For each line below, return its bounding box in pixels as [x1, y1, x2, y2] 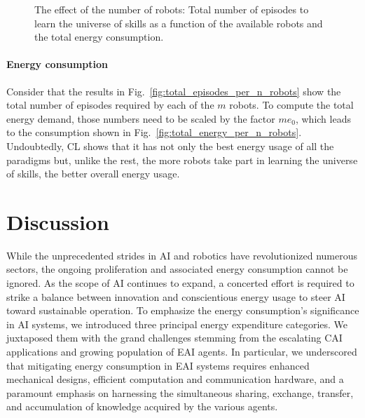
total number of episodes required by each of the [6, 97, 214, 112]
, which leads [295, 111, 351, 126]
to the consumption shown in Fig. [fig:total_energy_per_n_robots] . [6, 125, 302, 140]
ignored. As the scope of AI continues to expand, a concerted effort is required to [6, 276, 354, 290]
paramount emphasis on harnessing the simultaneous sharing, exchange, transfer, [6, 385, 354, 400]
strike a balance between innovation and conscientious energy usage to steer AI [6, 289, 345, 304]
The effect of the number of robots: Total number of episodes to [34, 2, 309, 16]
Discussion [6, 207, 109, 236]
